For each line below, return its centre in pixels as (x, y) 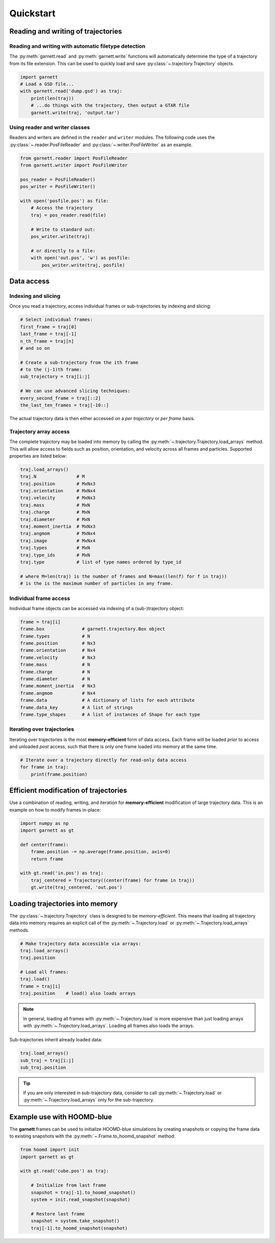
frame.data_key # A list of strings (77, 707)
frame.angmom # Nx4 (58, 693)
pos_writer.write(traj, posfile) (83, 265)
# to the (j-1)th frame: (51, 370)
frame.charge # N (55, 672)
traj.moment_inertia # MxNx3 (58, 527)
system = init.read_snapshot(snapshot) (81, 1199)
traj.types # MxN (55, 548)
